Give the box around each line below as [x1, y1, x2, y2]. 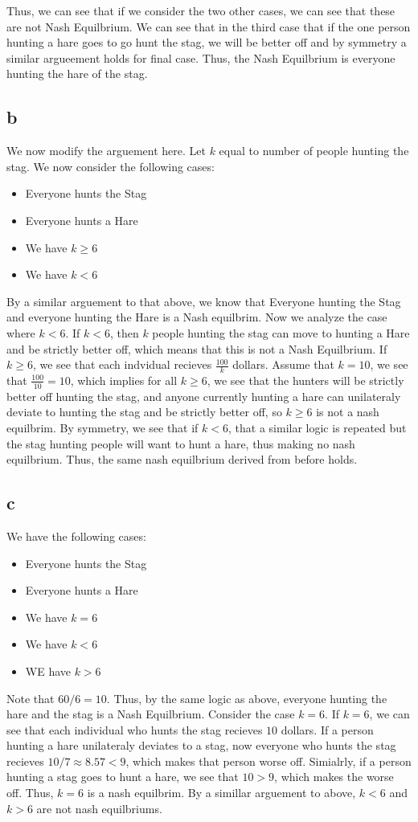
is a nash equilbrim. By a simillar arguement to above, [87, 784, 356, 801]
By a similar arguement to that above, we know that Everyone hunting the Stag [6, 292, 401, 309]
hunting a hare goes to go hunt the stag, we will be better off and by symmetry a [6, 34, 407, 51]
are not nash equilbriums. [36, 800, 162, 816]
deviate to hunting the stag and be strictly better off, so [6, 403, 282, 420]
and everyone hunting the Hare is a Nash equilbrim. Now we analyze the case [6, 309, 387, 325]
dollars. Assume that [232, 356, 334, 373]
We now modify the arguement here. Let [6, 142, 206, 159]
